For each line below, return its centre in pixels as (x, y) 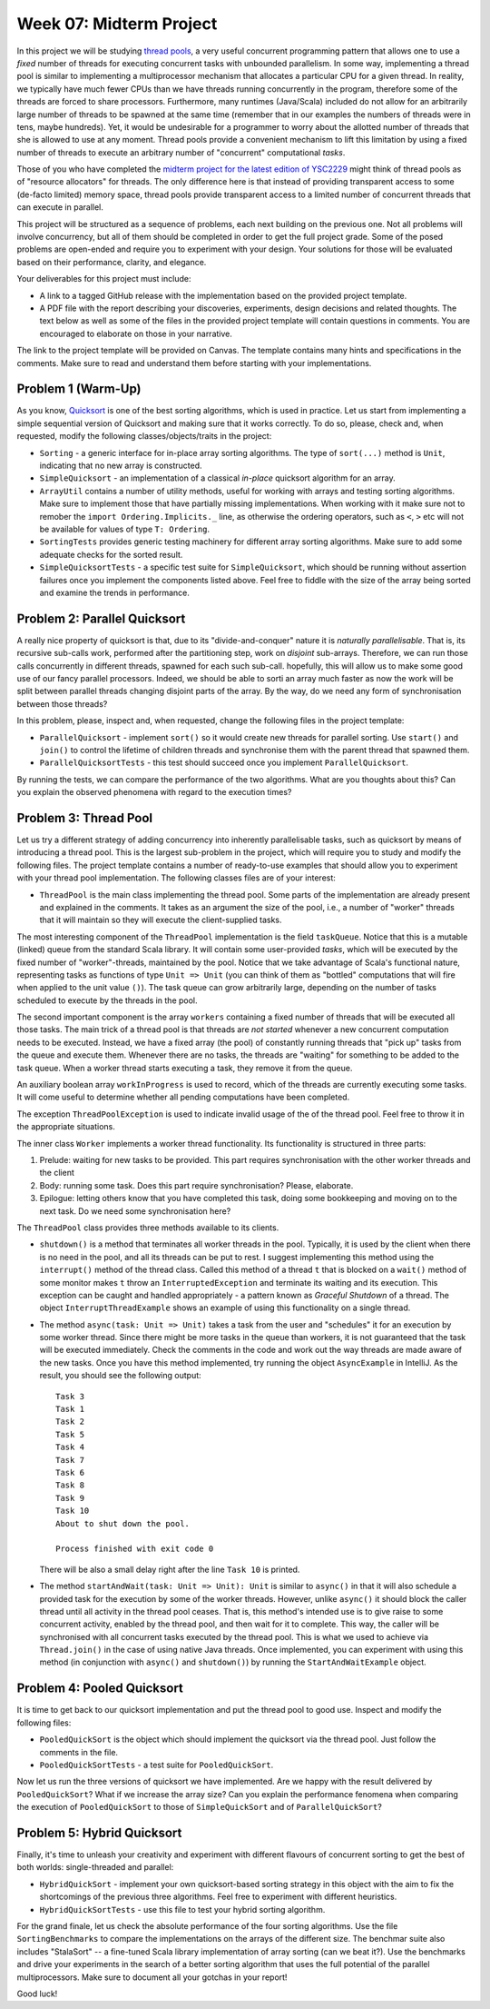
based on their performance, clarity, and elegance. (112, 262)
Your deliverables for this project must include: (104, 279)
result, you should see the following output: (120, 1376)
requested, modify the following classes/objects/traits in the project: (144, 436)
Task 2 (70, 1422)
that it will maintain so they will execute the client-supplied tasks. (161, 920)
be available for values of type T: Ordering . (125, 529)
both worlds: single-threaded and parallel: (95, 1867)
